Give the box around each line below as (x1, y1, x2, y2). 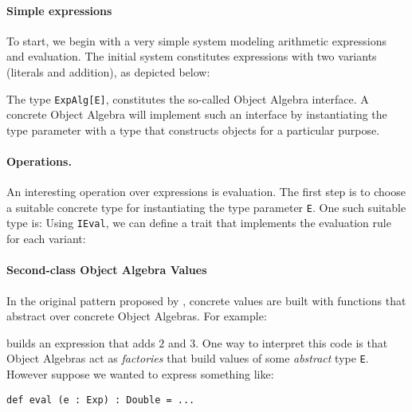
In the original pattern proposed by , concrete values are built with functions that (6, 292, 406, 308)
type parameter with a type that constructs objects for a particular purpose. (6, 121, 380, 138)
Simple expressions (6, 2, 112, 18)
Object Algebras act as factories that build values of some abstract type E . (6, 350, 369, 367)
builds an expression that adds (6, 334, 155, 351)
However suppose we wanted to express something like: (6, 365, 274, 382)
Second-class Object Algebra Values (6, 261, 207, 278)
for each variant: (6, 230, 86, 247)
